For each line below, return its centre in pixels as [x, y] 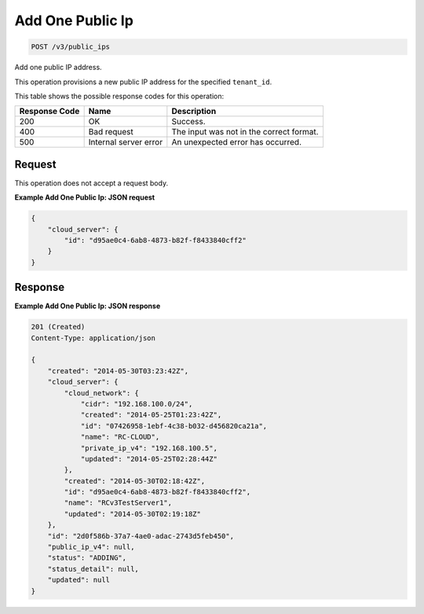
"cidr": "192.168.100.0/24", [137, 404]
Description [194, 112]
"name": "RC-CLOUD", [120, 437]
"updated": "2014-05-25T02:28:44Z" [149, 459]
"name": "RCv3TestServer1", [118, 503]
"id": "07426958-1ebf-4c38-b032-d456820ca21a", [174, 426]
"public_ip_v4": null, [91, 547]
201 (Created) [58, 327]
